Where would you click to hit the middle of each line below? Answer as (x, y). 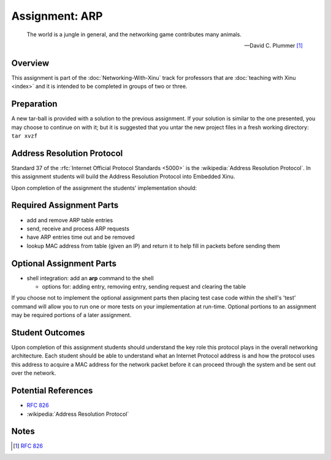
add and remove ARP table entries (70, 220)
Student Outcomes (48, 333)
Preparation (34, 104)
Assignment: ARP (57, 16)
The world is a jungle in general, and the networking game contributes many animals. (134, 34)
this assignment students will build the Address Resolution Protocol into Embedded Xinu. (123, 177)
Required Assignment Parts (65, 205)
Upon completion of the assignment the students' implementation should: (104, 188)
